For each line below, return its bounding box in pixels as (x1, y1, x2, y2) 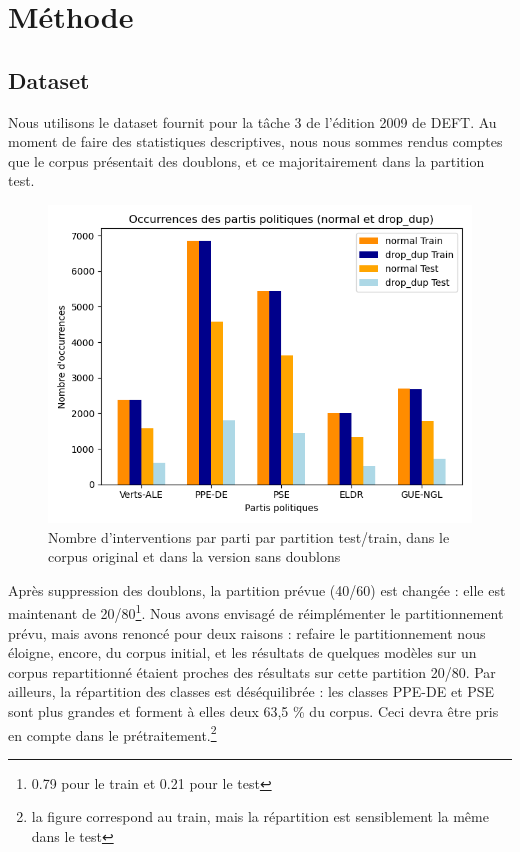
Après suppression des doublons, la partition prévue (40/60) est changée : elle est (8, 579, 506, 600)
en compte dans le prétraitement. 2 (8, 721, 217, 745)
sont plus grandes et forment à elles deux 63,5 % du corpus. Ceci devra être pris (8, 700, 499, 721)
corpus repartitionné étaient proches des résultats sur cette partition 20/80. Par (8, 661, 496, 682)
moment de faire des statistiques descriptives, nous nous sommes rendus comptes (8, 131, 503, 152)
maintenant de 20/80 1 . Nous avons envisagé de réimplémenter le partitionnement (8, 600, 504, 623)
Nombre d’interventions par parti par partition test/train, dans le (48, 526, 450, 547)
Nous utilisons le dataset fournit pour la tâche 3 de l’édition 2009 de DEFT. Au (8, 111, 497, 132)
